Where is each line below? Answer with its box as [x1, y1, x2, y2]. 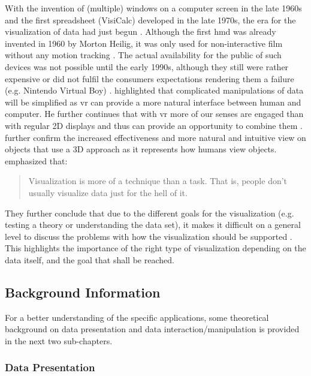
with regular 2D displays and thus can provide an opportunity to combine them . [5, 119, 303, 131]
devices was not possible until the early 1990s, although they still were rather [5, 60, 289, 73]
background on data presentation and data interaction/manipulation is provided [5, 323, 300, 335]
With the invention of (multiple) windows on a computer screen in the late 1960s [5, 2, 302, 14]
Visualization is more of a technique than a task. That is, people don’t [28, 175, 288, 187]
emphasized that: [5, 154, 68, 167]
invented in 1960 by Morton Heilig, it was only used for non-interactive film [5, 37, 283, 49]
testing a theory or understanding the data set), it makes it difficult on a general [5, 218, 301, 231]
